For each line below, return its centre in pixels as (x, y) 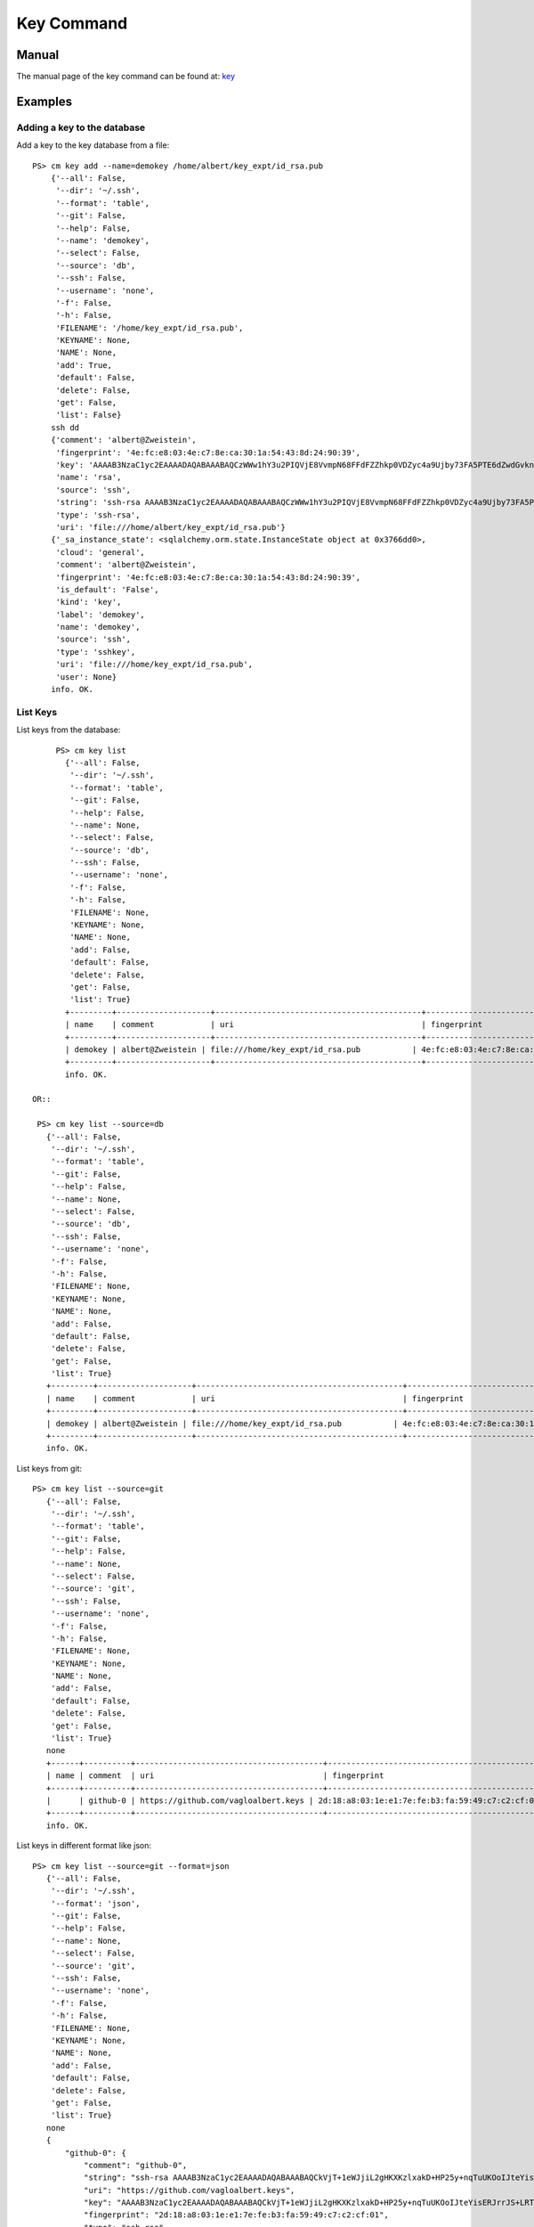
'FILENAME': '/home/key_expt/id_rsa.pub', (150, 328)
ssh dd (65, 427)
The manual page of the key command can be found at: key (126, 77)
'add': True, (84, 365)
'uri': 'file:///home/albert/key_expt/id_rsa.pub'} (171, 527)
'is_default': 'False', (107, 589)
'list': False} (89, 415)
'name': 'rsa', (89, 477)
